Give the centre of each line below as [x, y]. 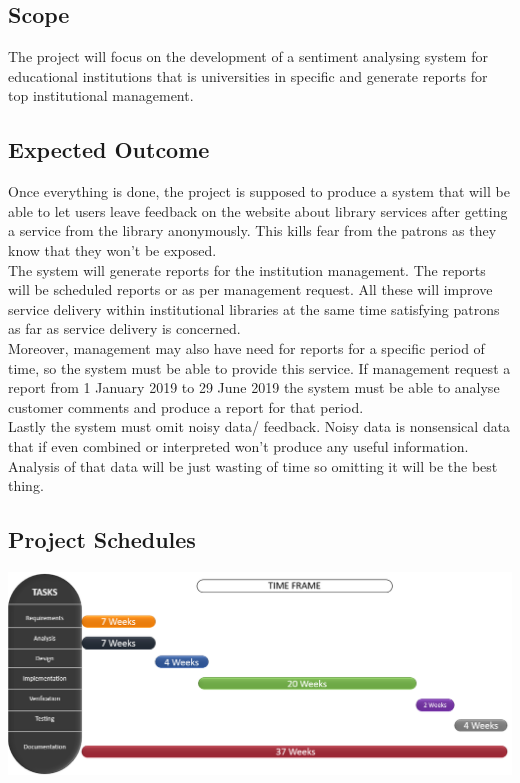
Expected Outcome [109, 149]
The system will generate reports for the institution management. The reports [247, 269]
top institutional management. [101, 95]
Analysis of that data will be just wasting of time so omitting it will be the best [253, 465]
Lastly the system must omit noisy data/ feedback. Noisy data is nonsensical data [259, 426]
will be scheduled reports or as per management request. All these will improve [250, 289]
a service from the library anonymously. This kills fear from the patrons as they [252, 230]
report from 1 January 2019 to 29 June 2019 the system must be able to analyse [254, 387]
